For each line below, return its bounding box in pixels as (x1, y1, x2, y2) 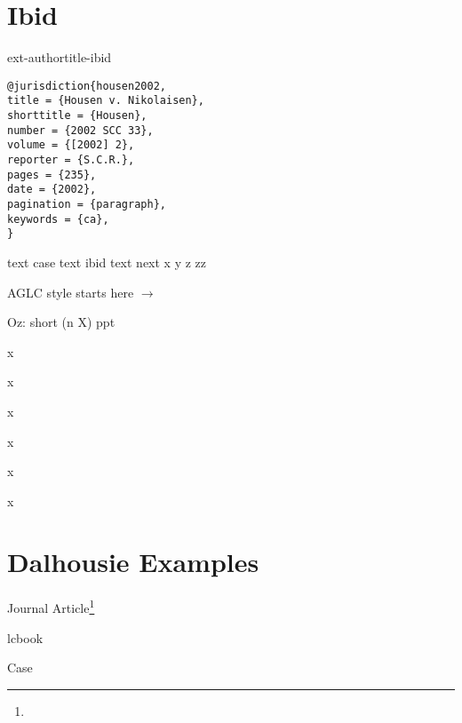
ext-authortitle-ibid (7, 48, 112, 67)
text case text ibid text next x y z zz (7, 252, 207, 271)
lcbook (7, 628, 44, 647)
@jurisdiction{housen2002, (7, 79, 166, 92)
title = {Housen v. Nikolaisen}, (7, 94, 204, 107)
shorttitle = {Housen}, (7, 109, 147, 123)
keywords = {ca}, (7, 212, 109, 226)
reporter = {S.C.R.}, (7, 154, 135, 166)
